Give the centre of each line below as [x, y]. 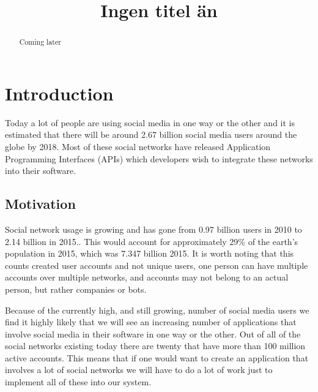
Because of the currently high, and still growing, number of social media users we [157, 310]
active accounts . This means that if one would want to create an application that [157, 357]
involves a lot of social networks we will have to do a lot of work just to [139, 370]
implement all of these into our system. [78, 382]
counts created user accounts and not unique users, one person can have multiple [157, 265]
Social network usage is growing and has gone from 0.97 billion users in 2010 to [153, 229]
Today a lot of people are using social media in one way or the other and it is [150, 122]
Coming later [40, 42]
